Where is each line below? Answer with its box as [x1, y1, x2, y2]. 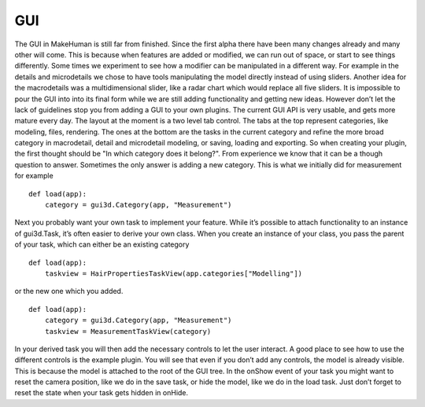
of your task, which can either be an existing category [14, 240, 190, 249]
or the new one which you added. [14, 287, 124, 296]
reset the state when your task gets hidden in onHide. [14, 388, 189, 398]
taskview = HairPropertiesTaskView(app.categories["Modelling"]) [44, 269, 303, 278]
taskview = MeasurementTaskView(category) [44, 327, 212, 335]
